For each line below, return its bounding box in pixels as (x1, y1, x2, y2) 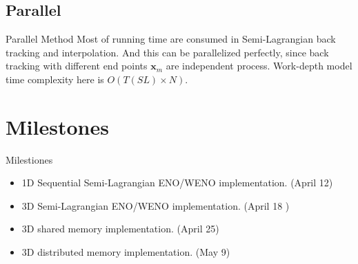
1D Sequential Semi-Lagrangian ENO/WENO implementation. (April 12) (21, 175, 333, 190)
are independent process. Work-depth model (166, 58, 352, 73)
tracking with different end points (6, 58, 148, 73)
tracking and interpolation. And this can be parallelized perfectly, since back (6, 45, 329, 59)
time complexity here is (6, 71, 104, 86)
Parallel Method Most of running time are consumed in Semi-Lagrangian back (6, 32, 336, 46)
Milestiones (6, 152, 53, 166)
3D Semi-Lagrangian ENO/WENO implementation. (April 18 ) (21, 198, 290, 212)
